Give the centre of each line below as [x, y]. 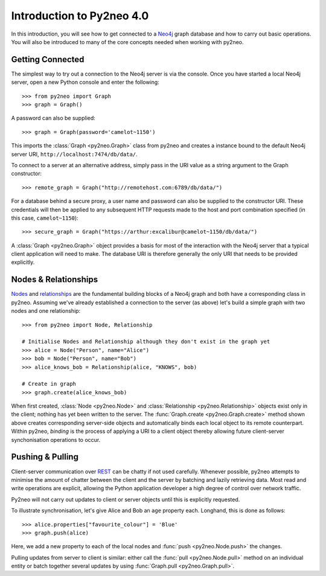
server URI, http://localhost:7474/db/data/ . [75, 154]
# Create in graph [49, 384]
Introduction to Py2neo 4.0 [80, 16]
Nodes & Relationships [55, 280]
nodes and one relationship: [46, 311]
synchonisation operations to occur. [56, 440]
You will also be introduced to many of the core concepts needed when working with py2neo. [127, 42]
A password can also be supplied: [53, 118]
